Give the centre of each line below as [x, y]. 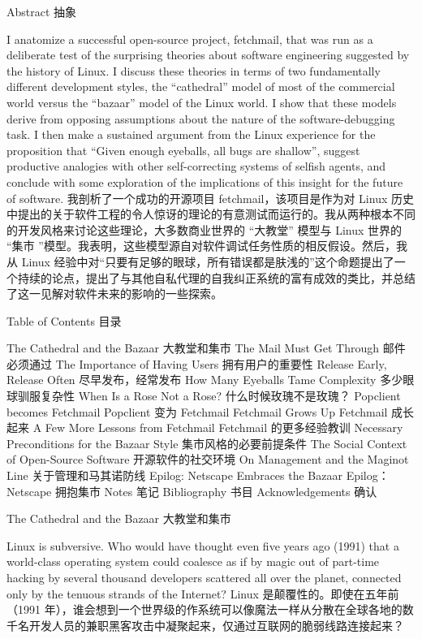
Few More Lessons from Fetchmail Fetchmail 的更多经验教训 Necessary [224, 427]
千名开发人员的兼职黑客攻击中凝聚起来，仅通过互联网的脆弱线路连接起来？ [205, 625]
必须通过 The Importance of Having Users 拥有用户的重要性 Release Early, [197, 363]
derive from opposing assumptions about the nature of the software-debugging [201, 118]
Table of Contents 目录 [64, 320]
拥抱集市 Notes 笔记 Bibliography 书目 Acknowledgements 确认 [216, 491]
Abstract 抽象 [42, 11]
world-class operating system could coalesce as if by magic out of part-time [193, 561]
